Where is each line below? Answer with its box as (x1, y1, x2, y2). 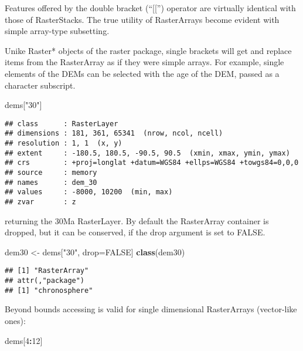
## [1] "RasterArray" (5, 266, 89, 275)
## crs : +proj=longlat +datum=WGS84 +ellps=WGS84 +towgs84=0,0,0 (5, 158, 299, 167)
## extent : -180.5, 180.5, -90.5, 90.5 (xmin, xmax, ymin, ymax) (5, 148, 290, 157)
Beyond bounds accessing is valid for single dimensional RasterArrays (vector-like (5, 303, 297, 315)
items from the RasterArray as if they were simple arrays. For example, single (5, 56, 284, 68)
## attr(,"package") (5, 276, 85, 285)
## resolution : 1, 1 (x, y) (5, 139, 122, 148)
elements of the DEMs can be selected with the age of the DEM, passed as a (5, 67, 280, 79)
